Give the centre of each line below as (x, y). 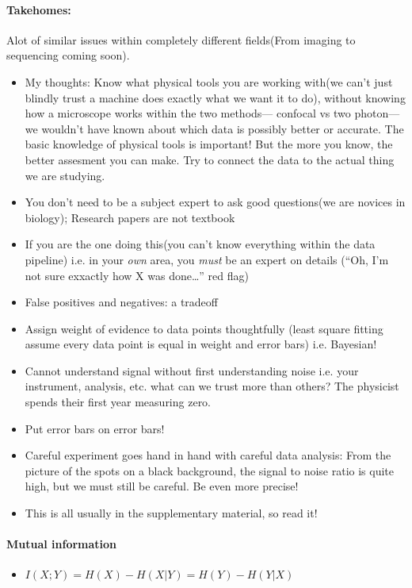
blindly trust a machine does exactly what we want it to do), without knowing (215, 97)
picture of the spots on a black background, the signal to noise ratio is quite (210, 470)
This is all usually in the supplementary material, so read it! (171, 513)
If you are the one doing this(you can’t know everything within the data (200, 244)
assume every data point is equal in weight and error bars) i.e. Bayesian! (201, 344)
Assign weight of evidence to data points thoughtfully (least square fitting (204, 328)
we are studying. (65, 175)
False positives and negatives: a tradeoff (121, 302)
